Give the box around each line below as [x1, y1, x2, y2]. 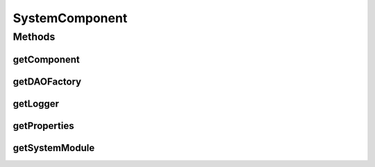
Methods [12, 30, 56, 43]
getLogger [12, 98, 59, 109]
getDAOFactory [12, 76, 82, 87]
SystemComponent [12, 10, 128, 26]
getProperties [12, 120, 74, 132]
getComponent [12, 53, 80, 65]
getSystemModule [12, 142, 95, 154]
